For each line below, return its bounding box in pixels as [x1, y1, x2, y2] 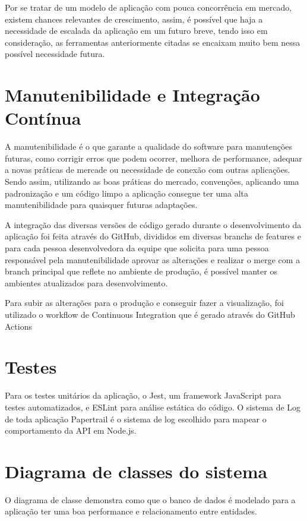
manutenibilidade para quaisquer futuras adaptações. [5, 198, 198, 211]
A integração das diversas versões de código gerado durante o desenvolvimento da [5, 218, 302, 230]
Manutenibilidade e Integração [5, 83, 260, 107]
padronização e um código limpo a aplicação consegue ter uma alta [5, 187, 249, 199]
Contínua [5, 106, 81, 130]
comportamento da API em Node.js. [5, 424, 137, 437]
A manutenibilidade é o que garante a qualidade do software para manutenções [5, 140, 293, 153]
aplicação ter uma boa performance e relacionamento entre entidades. [5, 505, 257, 517]
